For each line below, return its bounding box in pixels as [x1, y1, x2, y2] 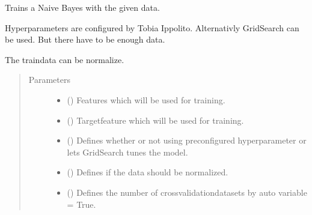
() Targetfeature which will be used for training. [67, 114, 244, 126]
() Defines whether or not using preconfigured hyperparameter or [67, 134, 307, 147]
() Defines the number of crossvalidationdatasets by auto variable [67, 186, 307, 198]
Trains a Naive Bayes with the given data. [5, 1, 160, 13]
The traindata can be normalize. [5, 53, 124, 65]
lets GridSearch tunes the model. [67, 145, 188, 158]
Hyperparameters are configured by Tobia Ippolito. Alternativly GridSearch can [5, 21, 299, 34]
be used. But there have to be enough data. [5, 33, 165, 46]
